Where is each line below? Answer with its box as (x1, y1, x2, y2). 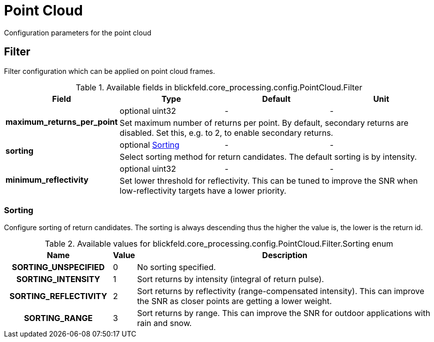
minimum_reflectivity (5, 174, 88, 185)
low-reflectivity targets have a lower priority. (119, 185, 286, 196)
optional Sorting (119, 139, 179, 150)
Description (262, 250, 307, 261)
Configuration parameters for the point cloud (4, 28, 151, 37)
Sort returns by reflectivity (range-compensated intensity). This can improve (137, 286, 424, 297)
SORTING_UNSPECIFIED (11, 262, 105, 273)
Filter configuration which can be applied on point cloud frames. (4, 66, 215, 75)
